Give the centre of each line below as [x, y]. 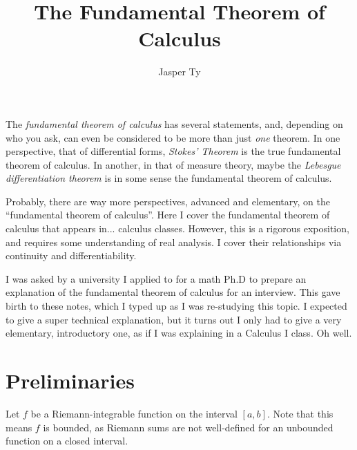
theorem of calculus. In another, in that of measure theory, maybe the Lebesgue [173, 164]
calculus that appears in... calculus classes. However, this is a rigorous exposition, [177, 228]
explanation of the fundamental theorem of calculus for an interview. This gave [173, 292]
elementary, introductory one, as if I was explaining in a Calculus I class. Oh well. [179, 333]
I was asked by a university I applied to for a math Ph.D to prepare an [156, 278]
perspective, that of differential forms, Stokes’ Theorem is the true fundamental [173, 151]
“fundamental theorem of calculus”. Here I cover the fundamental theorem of [168, 215]
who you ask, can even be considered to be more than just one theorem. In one [173, 137]
